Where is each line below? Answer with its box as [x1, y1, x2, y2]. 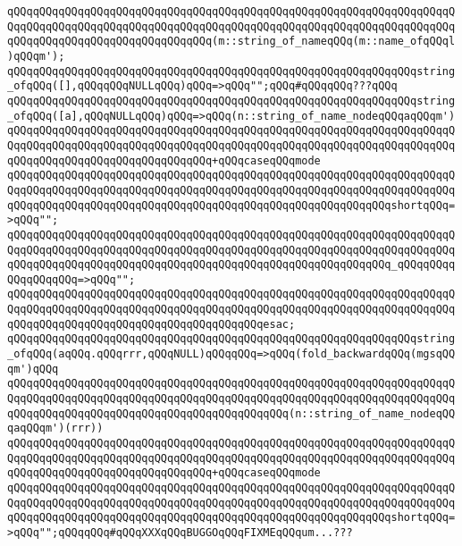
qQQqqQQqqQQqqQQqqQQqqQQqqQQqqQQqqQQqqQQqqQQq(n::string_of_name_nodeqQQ [7, 407, 456, 420]
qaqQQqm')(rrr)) [7, 422, 104, 435]
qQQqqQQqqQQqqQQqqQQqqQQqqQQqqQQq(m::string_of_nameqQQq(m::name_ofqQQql [7, 35, 456, 48]
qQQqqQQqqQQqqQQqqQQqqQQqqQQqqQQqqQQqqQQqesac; [7, 317, 296, 331]
